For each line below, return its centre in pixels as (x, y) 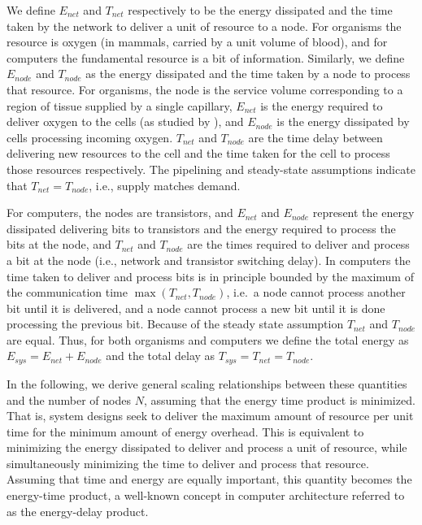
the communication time (67, 292)
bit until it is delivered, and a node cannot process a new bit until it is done (196, 308)
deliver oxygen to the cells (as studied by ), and (125, 121)
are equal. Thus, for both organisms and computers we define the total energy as (208, 339)
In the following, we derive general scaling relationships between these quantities (207, 383)
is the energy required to (322, 105)
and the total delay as (161, 356)
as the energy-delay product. (78, 511)
